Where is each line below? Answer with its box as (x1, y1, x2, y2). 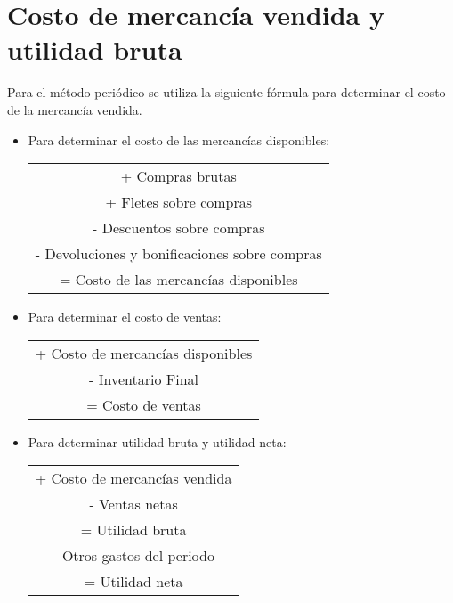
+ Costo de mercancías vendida (35, 468, 232, 489)
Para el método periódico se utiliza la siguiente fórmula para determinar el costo (7, 83, 446, 102)
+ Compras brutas (120, 166, 237, 187)
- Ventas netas (89, 493, 178, 515)
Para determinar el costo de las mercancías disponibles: (28, 130, 330, 149)
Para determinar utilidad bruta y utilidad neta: (28, 432, 287, 451)
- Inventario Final (89, 368, 199, 389)
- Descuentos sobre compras (93, 217, 265, 239)
